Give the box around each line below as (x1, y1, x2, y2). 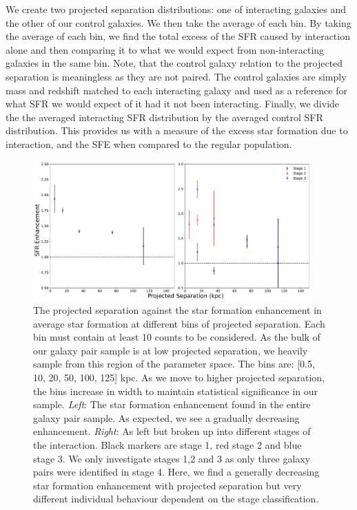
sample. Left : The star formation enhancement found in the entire (33, 397, 311, 412)
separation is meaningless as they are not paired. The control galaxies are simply (6, 69, 347, 83)
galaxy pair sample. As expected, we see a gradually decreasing (33, 410, 300, 425)
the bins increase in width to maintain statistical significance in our (33, 383, 318, 398)
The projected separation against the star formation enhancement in (33, 303, 322, 317)
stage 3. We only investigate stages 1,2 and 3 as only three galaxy (33, 451, 311, 465)
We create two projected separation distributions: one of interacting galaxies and (6, 2, 347, 16)
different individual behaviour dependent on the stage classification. (33, 491, 319, 506)
